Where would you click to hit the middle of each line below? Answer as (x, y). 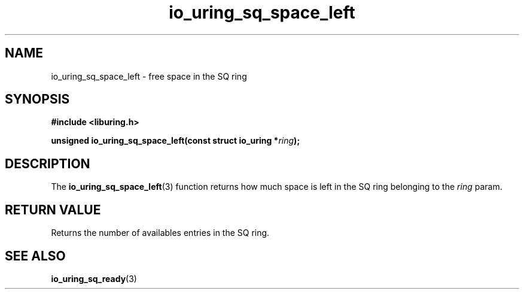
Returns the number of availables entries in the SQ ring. (160, 233)
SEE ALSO (35, 256)
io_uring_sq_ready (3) (94, 278)
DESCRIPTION (48, 163)
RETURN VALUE (53, 210)
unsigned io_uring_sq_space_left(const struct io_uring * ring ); (176, 141)
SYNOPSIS (37, 99)
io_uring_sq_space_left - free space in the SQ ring (149, 76)
